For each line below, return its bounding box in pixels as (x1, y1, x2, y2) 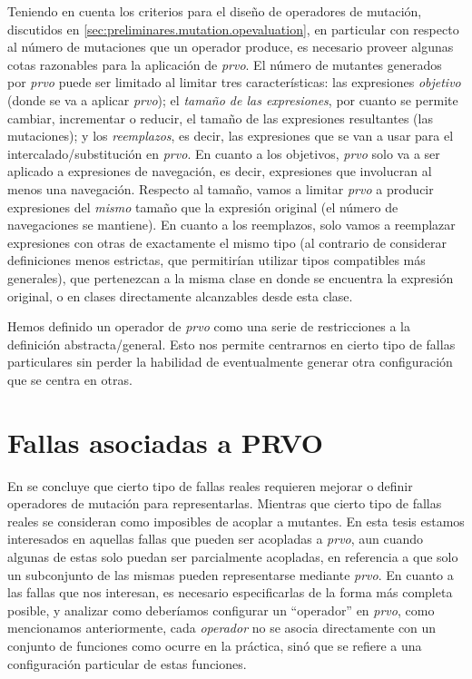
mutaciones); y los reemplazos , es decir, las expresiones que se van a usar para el (7, 126, 454, 145)
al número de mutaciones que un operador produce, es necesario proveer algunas (7, 37, 454, 56)
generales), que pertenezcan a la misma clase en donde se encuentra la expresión (7, 268, 454, 287)
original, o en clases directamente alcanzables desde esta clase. (7, 286, 353, 305)
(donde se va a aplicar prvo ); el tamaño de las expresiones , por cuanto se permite (7, 90, 458, 109)
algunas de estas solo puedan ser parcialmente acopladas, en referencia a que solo (7, 546, 458, 566)
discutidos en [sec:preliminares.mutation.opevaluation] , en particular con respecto (7, 19, 459, 38)
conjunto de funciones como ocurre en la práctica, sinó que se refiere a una (7, 635, 422, 654)
